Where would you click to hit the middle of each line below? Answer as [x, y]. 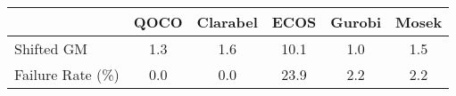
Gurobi [356, 22]
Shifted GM [51, 48]
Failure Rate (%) [67, 74]
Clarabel [227, 22]
